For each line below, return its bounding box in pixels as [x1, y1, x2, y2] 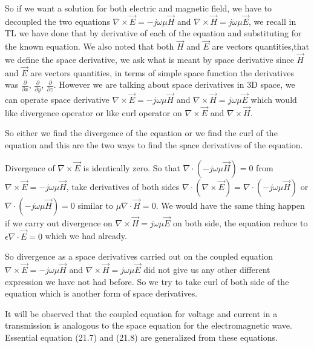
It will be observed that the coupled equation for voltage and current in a [5, 307, 278, 320]
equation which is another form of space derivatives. [5, 287, 198, 300]
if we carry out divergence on [5, 216, 113, 229]
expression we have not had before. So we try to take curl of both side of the [5, 275, 289, 287]
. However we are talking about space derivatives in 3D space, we [53, 78, 295, 91]
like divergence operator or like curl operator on [5, 106, 182, 119]
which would [250, 93, 297, 105]
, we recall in [249, 15, 296, 27]
